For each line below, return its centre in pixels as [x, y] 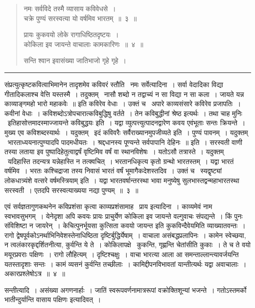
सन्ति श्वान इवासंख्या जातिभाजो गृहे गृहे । [75, 60]
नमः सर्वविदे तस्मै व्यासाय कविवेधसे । [70, 8]
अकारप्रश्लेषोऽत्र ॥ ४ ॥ [35, 273]
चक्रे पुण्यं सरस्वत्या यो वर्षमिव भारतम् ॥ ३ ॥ [80, 18]
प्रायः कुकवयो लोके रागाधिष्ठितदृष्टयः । [71, 35]
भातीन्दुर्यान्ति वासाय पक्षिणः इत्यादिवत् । [53, 299]
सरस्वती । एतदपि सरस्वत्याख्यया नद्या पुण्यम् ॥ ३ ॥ [71, 190]
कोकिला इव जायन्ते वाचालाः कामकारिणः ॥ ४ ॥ [83, 44]
